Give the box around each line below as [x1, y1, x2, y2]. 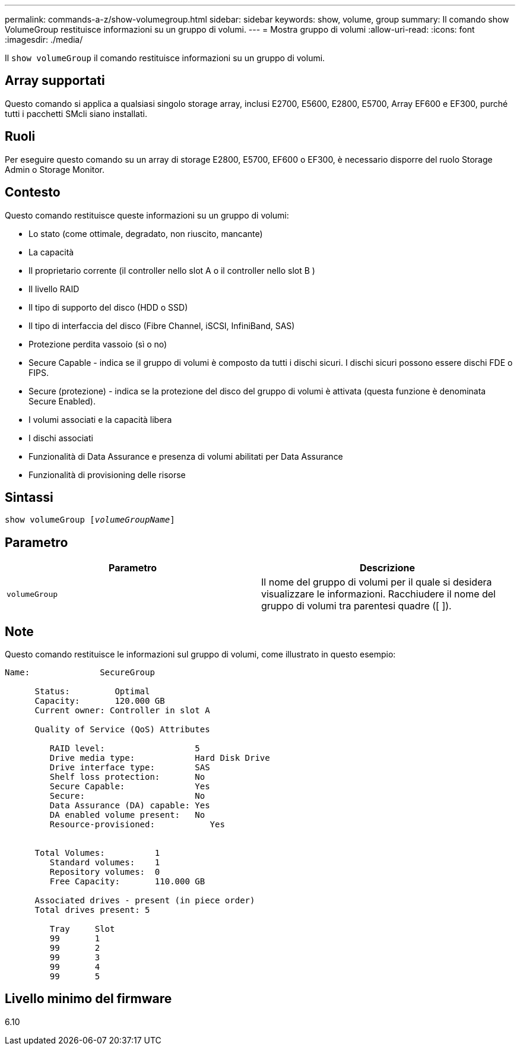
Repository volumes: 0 [49, 867, 160, 877]
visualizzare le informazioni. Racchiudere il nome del [261, 588, 496, 600]
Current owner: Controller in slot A [34, 706, 210, 716]
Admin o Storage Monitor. [5, 164, 105, 175]
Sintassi [5, 489, 53, 505]
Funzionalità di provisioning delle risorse [28, 469, 186, 480]
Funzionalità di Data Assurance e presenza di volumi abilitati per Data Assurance [28, 451, 343, 461]
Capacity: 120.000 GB [34, 696, 165, 706]
